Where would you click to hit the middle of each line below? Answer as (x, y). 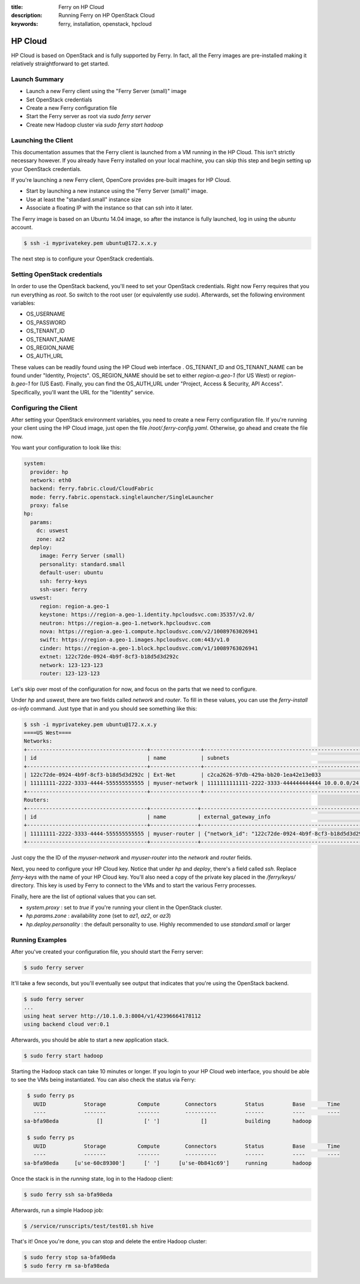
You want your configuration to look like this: (66, 448)
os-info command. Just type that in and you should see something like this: (104, 708)
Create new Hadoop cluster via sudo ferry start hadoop (95, 125)
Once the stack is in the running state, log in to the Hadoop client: (92, 1178)
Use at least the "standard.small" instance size (84, 199)
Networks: (38, 741)
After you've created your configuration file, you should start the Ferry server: (107, 951)
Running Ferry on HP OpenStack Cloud (107, 16)
